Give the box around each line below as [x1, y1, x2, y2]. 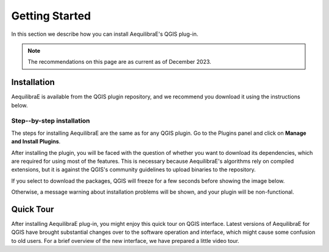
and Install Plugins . [11, 138, 61, 145]
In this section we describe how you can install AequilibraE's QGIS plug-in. [11, 30, 199, 38]
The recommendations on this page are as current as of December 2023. [27, 58, 211, 66]
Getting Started [11, 9, 91, 22]
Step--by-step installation [11, 117, 91, 125]
